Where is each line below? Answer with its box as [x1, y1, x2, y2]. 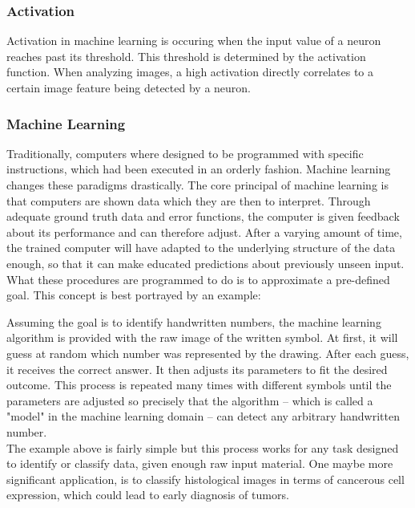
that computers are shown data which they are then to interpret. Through [6, 192, 371, 209]
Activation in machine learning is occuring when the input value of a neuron [6, 32, 381, 49]
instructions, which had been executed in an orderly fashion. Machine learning [6, 161, 391, 177]
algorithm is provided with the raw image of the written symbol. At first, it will [6, 329, 398, 346]
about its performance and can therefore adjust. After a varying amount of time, [6, 223, 402, 240]
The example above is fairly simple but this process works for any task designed [6, 439, 399, 456]
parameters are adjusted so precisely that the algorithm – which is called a [6, 392, 373, 408]
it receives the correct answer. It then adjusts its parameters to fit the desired [6, 360, 388, 377]
